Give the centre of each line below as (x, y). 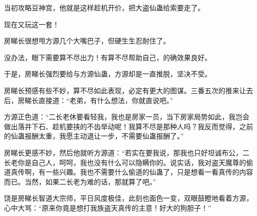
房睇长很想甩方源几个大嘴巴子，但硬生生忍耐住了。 (87, 41)
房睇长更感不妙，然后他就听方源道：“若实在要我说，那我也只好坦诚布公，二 (127, 152)
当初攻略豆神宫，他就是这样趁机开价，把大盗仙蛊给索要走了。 (104, 7)
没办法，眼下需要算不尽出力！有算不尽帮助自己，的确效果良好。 (108, 57)
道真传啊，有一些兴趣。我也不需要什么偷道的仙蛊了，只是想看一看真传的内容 (128, 172)
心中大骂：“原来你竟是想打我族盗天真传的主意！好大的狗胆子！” (108, 207)
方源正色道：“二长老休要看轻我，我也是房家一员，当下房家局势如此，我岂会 (127, 117)
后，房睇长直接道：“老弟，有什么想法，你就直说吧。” (89, 100)
